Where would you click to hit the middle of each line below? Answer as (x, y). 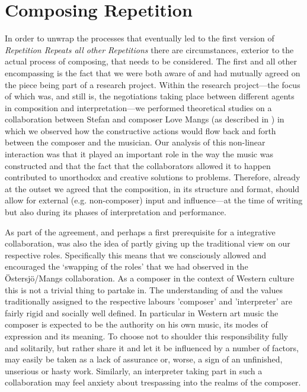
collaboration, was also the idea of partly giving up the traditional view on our (148, 243)
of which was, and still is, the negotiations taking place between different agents (150, 96)
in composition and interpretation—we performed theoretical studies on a (138, 107)
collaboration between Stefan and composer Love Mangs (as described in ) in (145, 119)
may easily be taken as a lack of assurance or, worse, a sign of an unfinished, (144, 359)
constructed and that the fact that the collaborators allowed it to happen (138, 165)
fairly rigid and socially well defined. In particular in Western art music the (142, 312)
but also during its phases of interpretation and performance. (116, 212)
